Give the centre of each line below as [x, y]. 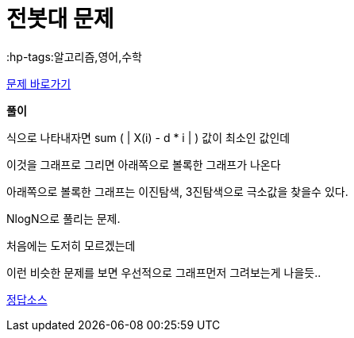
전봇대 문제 [60, 19]
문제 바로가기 [39, 83]
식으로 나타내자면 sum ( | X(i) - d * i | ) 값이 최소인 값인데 [148, 137]
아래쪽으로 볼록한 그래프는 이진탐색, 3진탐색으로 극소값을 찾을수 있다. [177, 191]
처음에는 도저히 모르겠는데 [71, 245]
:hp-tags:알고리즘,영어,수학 [74, 56]
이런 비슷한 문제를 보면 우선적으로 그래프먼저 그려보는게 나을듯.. [164, 272]
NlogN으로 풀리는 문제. [63, 218]
